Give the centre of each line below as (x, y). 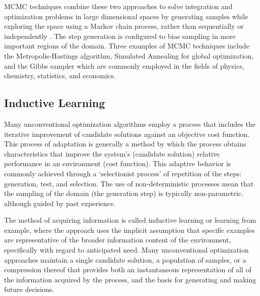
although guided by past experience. (60, 203)
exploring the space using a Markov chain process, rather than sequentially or (124, 26)
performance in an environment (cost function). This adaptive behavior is (118, 163)
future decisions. (29, 289)
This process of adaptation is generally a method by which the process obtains (125, 144)
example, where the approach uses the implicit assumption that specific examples (129, 230)
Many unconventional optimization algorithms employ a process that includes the (130, 124)
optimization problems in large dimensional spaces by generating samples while (126, 16)
